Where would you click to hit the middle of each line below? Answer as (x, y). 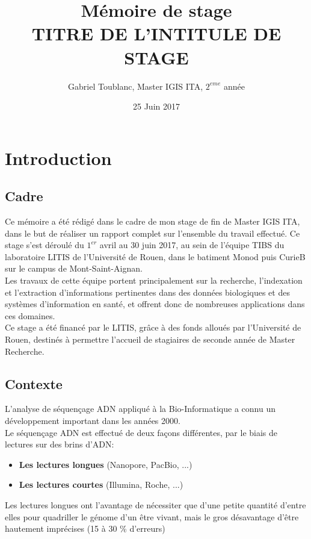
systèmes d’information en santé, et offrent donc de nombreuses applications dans (155, 304)
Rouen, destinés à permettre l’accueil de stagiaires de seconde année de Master (150, 339)
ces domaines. (30, 315)
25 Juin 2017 (156, 106)
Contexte (34, 383)
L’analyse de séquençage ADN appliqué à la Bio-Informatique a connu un (140, 409)
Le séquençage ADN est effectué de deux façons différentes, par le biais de (141, 432)
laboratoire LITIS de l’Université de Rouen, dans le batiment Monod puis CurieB (155, 256)
